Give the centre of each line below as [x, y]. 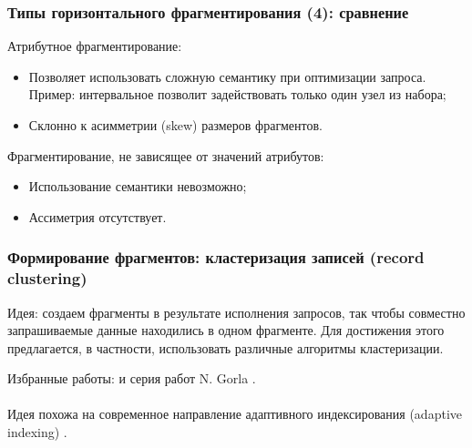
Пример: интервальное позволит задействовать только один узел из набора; [237, 94]
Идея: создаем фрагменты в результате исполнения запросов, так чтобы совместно [236, 312]
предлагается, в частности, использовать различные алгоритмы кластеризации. [226, 347]
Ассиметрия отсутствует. [97, 216]
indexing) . [37, 432]
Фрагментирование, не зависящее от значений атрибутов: [166, 155]
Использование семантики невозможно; [138, 186]
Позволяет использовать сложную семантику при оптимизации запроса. [227, 76]
